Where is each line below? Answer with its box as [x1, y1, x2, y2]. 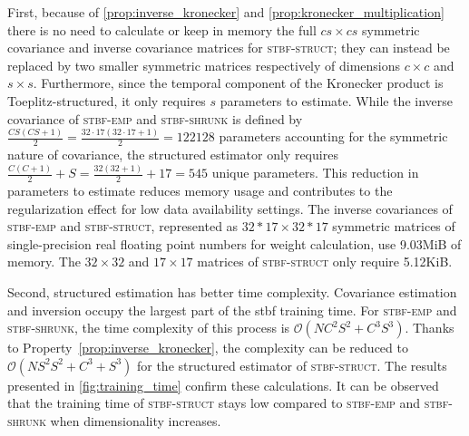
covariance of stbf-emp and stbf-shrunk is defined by [7, 109, 303, 128]
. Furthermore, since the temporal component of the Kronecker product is [33, 73, 444, 92]
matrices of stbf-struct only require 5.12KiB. [197, 252, 453, 271]
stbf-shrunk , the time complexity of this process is [7, 318, 290, 337]
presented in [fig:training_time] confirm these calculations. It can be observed [7, 375, 439, 394]
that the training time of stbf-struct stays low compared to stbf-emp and [7, 393, 421, 412]
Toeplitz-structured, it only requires [7, 91, 206, 110]
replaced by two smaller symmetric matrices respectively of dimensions [7, 55, 401, 74]
